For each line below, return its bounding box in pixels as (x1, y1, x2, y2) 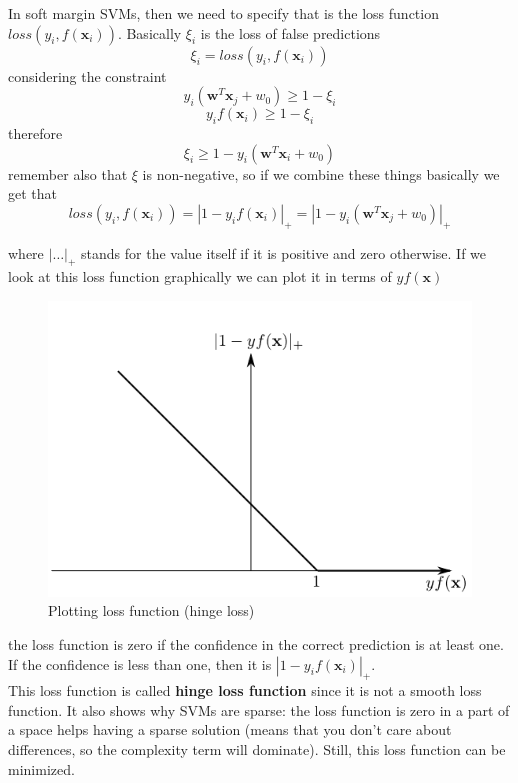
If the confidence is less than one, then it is (8, 653, 272, 674)
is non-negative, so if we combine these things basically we (142, 163, 500, 184)
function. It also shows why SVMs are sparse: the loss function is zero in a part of (8, 699, 510, 720)
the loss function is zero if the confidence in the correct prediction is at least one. (8, 633, 504, 654)
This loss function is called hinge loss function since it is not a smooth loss (8, 680, 482, 701)
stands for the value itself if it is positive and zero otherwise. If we (81, 242, 487, 263)
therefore (8, 122, 63, 143)
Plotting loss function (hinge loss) (48, 600, 255, 621)
